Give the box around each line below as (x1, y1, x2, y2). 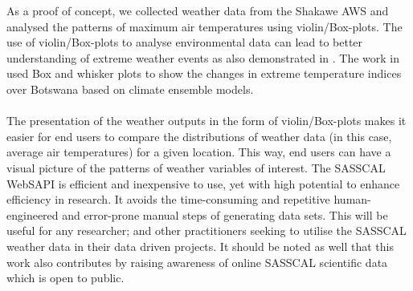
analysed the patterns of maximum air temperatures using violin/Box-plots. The (6, 18, 403, 34)
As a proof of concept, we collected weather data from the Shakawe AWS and (6, 2, 389, 18)
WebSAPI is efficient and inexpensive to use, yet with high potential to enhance (6, 175, 400, 192)
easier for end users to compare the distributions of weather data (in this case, (6, 127, 392, 144)
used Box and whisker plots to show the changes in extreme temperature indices (6, 65, 402, 82)
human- (333, 191, 371, 208)
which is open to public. (6, 269, 125, 286)
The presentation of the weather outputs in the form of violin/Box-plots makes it (6, 112, 407, 129)
